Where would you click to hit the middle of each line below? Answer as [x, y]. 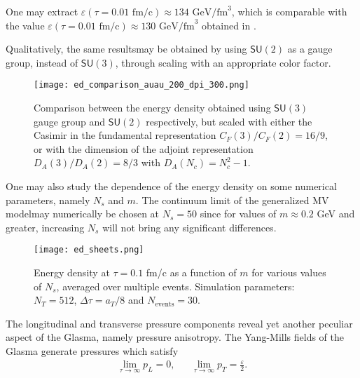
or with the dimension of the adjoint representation [144, 148]
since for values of [238, 214]
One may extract [42, 11]
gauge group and [69, 121]
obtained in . [229, 25]
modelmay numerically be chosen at [83, 214]
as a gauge [310, 49]
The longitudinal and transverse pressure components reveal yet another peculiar [179, 323]
